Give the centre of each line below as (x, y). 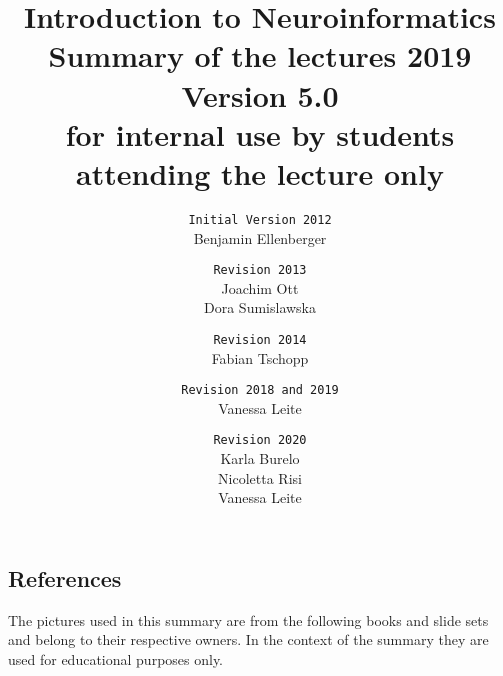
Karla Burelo (260, 458)
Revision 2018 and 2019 (260, 390)
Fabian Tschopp (260, 357)
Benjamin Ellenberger (260, 237)
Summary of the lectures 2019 (260, 55)
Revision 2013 (260, 270)
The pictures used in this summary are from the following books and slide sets (248, 619)
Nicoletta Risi (260, 477)
